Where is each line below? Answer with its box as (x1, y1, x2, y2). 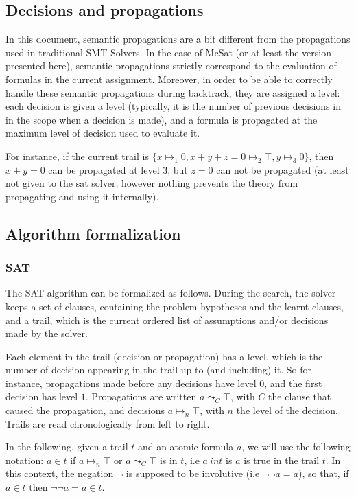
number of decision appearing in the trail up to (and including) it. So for (5, 362, 311, 377)
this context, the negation (5, 466, 114, 481)
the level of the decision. (236, 403, 338, 417)
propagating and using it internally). (5, 189, 159, 203)
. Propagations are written (85, 389, 197, 404)
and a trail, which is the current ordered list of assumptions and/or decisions (5, 312, 329, 327)
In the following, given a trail (5, 439, 128, 454)
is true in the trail (244, 452, 320, 467)
